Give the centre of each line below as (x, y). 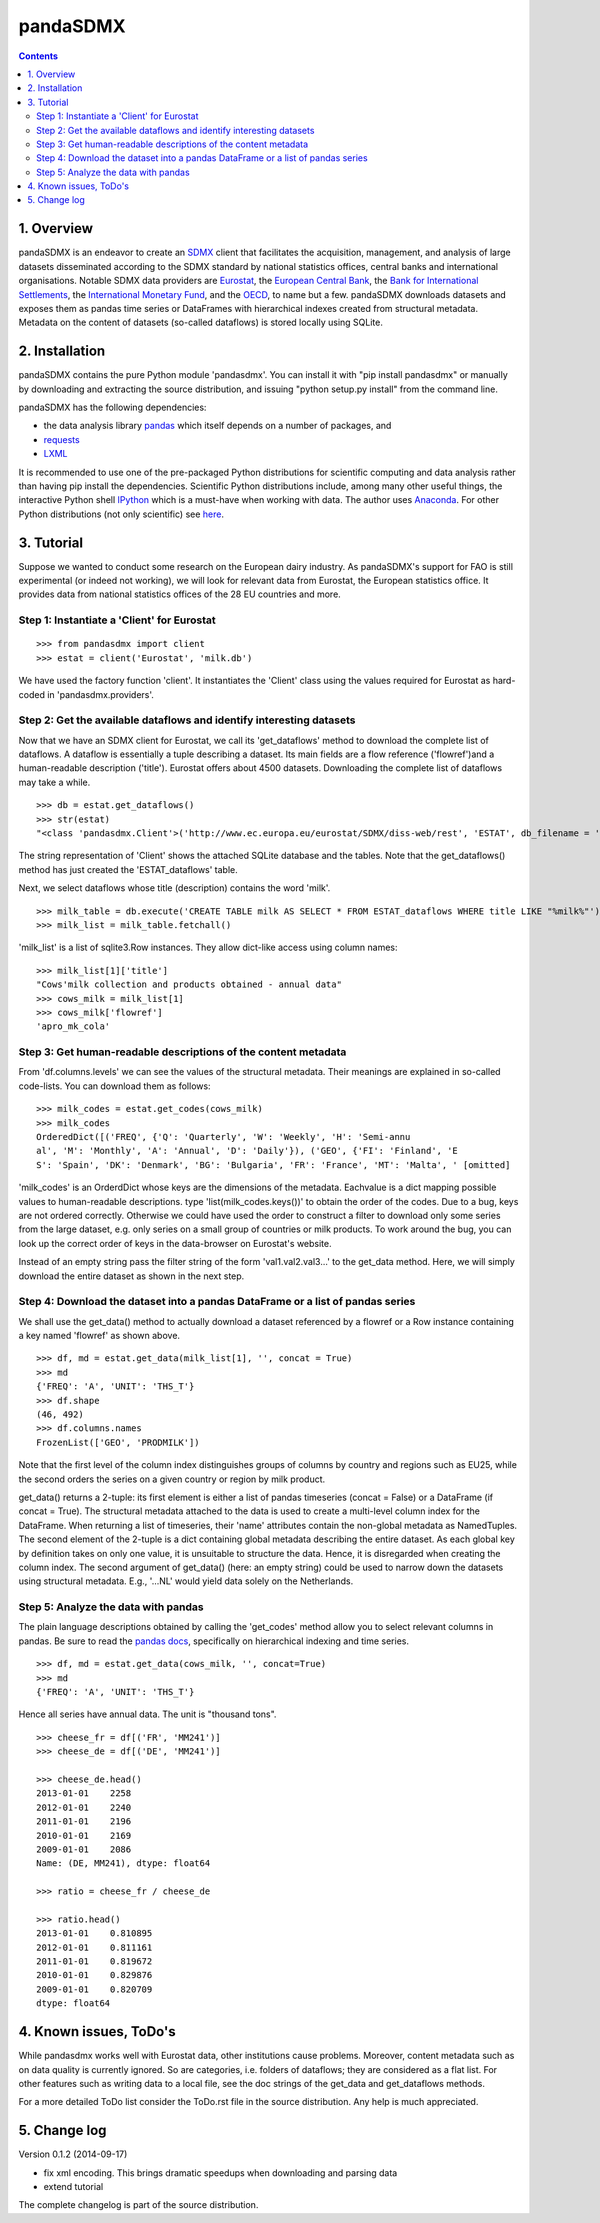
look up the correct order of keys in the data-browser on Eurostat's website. (175, 1243)
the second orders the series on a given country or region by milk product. (172, 1479)
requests (61, 439)
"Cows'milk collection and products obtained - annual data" (189, 984)
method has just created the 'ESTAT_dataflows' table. (128, 869)
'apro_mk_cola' (73, 1026)
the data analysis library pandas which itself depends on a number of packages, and (217, 426)
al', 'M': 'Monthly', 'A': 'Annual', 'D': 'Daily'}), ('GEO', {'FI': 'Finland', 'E (247, 1151)
